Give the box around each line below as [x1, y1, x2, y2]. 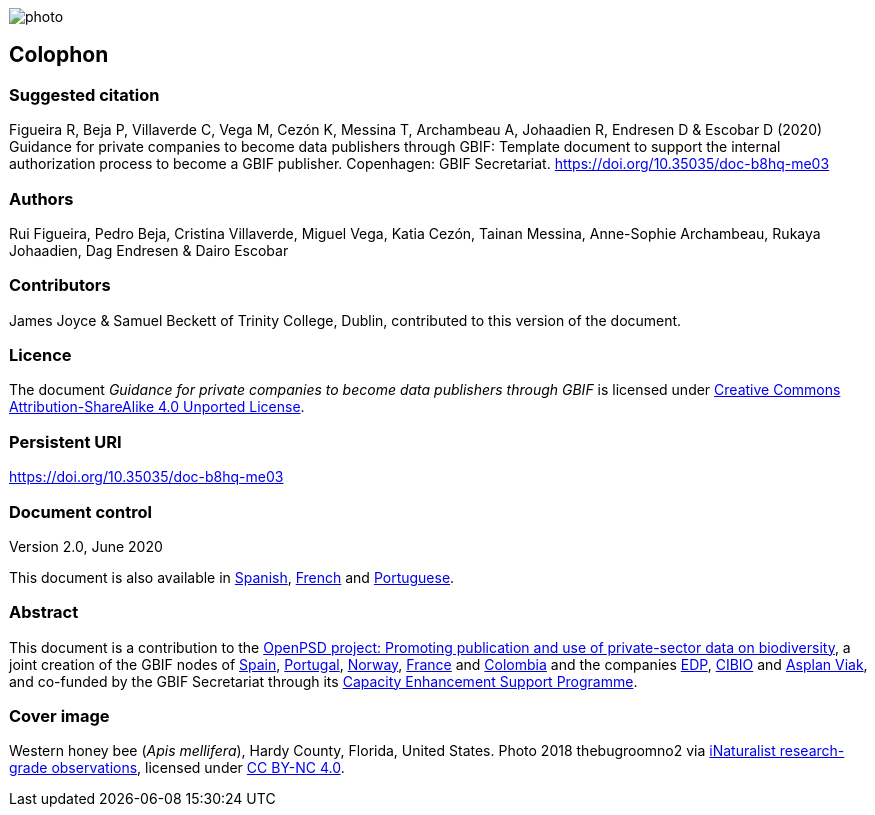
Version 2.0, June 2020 [9, 537, 163, 555]
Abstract [9, 602, 79, 623]
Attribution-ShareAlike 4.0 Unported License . [9, 398, 305, 416]
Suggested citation [9, 84, 160, 105]
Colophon [9, 42, 109, 68]
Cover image [9, 706, 110, 727]
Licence [9, 345, 72, 366]
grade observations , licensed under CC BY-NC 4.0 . [9, 759, 345, 777]
